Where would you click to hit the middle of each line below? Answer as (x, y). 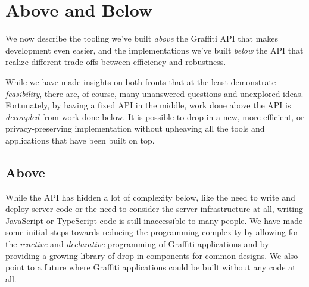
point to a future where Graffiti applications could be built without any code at (151, 267)
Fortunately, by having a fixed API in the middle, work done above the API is (148, 105)
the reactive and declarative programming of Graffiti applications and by (137, 244)
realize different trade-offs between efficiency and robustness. (116, 62)
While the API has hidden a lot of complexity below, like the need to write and (150, 197)
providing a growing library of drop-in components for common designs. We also (152, 255)
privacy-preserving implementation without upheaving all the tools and (135, 128)
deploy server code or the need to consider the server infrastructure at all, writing (154, 209)
